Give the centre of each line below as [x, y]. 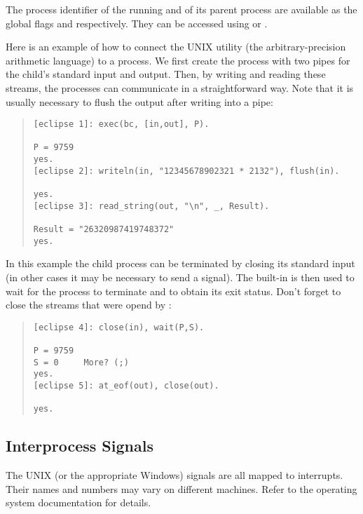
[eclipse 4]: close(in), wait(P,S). [119, 327]
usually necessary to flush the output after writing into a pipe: [139, 101]
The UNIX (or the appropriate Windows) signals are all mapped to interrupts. [174, 475]
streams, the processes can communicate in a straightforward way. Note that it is [180, 87]
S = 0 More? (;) [81, 362]
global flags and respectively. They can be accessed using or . [137, 23]
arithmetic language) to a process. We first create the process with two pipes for [178, 60]
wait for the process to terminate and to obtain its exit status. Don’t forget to [173, 291]
